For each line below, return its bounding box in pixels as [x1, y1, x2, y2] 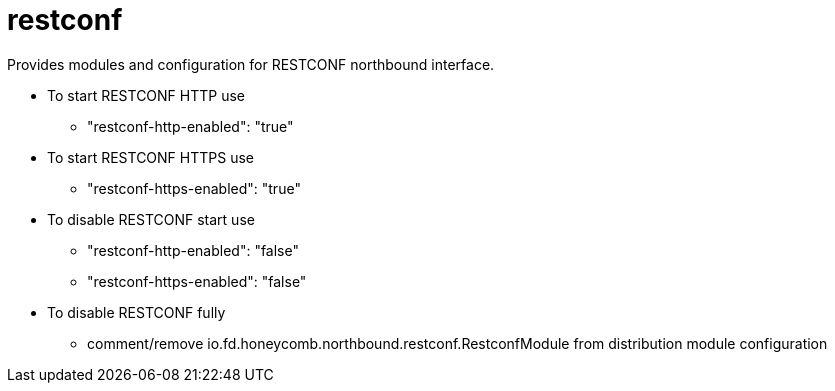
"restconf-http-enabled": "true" [87, 117, 294, 135]
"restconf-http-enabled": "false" [87, 241, 299, 259]
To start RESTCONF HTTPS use [47, 148, 254, 166]
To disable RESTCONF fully [47, 303, 226, 321]
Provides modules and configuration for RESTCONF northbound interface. [7, 55, 495, 73]
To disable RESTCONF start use [47, 210, 255, 228]
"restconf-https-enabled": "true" [87, 179, 301, 197]
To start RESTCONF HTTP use [47, 86, 246, 104]
